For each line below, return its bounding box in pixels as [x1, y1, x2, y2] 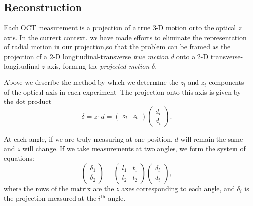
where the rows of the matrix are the [4, 183, 114, 193]
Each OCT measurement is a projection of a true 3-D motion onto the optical [4, 22, 236, 33]
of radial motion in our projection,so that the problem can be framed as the [4, 41, 231, 52]
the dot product [4, 96, 51, 106]
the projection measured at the [4, 193, 97, 203]
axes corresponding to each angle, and [121, 183, 235, 193]
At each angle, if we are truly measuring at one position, [4, 133, 173, 144]
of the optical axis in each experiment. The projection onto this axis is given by [4, 86, 241, 97]
